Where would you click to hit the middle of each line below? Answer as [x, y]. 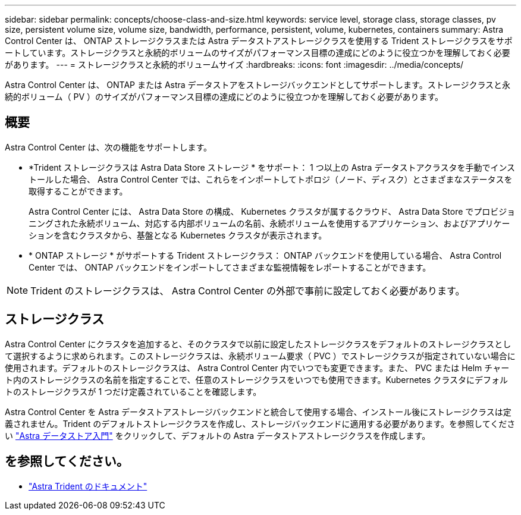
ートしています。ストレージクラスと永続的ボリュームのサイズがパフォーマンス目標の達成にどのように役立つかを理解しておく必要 [258, 53]
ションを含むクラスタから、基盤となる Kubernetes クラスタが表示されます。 [178, 235]
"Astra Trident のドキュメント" [88, 486]
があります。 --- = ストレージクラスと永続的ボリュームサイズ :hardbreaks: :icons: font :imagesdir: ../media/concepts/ [234, 65]
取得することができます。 [78, 191]
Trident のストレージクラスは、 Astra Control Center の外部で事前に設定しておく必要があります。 [248, 291]
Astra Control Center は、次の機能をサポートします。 [109, 147]
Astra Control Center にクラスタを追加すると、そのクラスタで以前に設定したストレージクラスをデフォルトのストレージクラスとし [258, 344]
